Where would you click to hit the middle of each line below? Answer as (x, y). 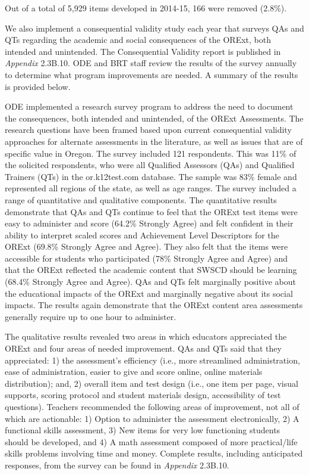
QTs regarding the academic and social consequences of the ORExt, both (138, 40)
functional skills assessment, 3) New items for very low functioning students (143, 430)
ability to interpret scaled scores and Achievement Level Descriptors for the (142, 235)
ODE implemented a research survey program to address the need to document (149, 106)
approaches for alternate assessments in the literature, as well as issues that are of (154, 141)
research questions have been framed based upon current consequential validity (148, 130)
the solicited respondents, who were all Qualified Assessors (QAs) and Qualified (150, 165)
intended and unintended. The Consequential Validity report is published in (143, 51)
